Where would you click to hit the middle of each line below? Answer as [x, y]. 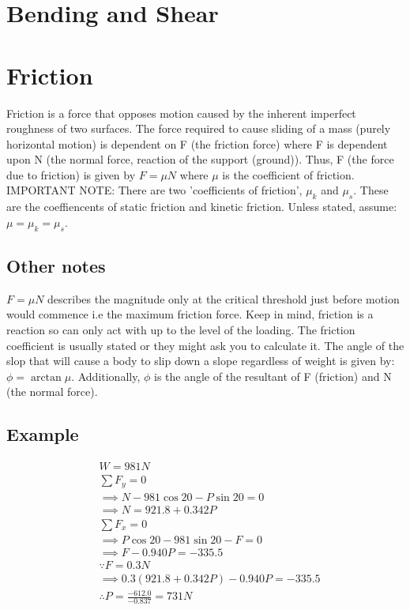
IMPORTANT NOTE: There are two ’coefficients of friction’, [154, 190]
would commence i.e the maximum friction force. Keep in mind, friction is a [190, 314]
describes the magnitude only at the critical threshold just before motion [224, 298]
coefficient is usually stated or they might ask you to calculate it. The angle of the [205, 345]
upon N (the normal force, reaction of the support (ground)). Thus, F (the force [200, 159]
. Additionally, [106, 376]
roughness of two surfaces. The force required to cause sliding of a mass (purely [199, 128]
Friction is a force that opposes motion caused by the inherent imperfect [181, 113]
